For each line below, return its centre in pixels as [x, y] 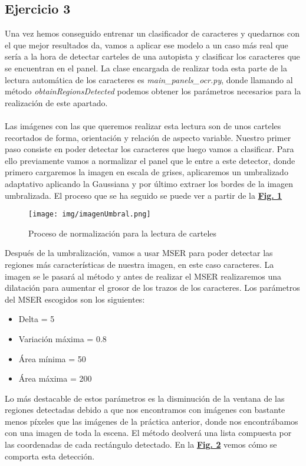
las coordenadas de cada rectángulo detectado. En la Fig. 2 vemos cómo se [141, 444]
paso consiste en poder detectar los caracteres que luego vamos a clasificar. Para [149, 149]
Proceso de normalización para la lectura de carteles [123, 233]
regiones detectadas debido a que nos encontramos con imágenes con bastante [145, 410]
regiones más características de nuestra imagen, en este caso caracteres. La [139, 264]
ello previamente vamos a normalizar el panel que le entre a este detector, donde [150, 160]
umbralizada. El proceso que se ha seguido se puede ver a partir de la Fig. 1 [144, 195]
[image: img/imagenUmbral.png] [90, 214]
